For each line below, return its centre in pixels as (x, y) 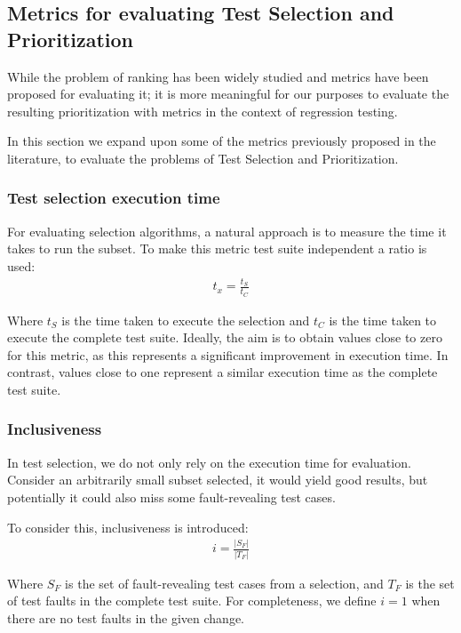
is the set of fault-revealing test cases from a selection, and (224, 583)
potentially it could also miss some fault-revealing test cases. (171, 497)
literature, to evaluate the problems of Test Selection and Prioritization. (203, 158)
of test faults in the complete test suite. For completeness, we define (192, 601)
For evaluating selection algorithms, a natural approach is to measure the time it (227, 231)
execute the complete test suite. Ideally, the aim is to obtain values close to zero (225, 337)
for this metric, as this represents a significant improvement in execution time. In (228, 354)
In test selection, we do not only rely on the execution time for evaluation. (209, 462)
